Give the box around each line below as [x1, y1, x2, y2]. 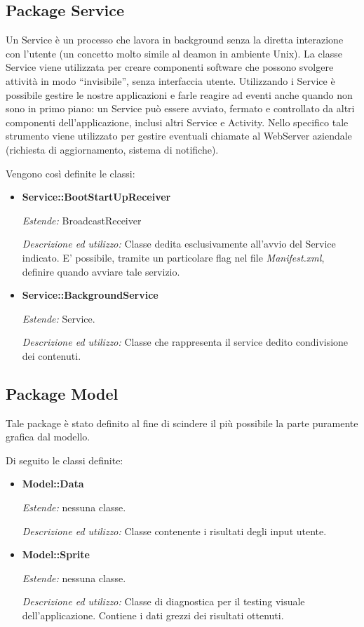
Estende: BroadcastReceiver [22, 213, 142, 227]
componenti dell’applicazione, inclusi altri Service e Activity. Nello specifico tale [6, 114, 349, 129]
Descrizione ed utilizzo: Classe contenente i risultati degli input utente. [22, 523, 327, 538]
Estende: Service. [22, 311, 95, 325]
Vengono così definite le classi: [6, 166, 135, 180]
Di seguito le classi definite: [6, 452, 123, 467]
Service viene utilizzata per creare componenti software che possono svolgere [6, 60, 334, 74]
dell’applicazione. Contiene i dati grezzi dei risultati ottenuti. [22, 608, 284, 623]
